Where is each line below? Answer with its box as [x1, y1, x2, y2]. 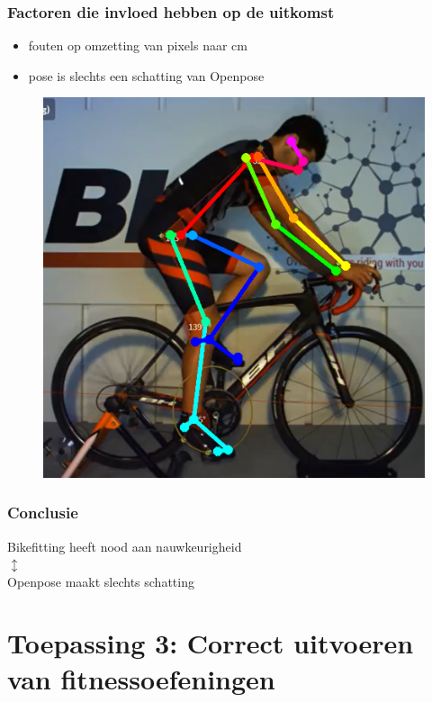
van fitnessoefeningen [7, 660, 275, 697]
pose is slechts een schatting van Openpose [28, 66, 265, 85]
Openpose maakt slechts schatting [7, 571, 194, 590]
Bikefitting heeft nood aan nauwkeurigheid [7, 536, 242, 555]
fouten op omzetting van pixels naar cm [28, 36, 247, 55]
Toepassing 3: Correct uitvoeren [7, 625, 414, 661]
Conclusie [7, 501, 78, 524]
